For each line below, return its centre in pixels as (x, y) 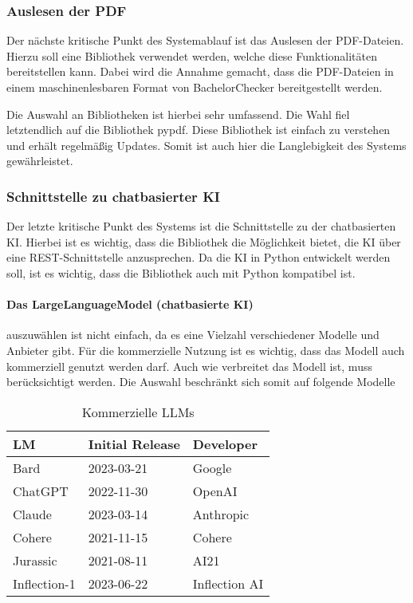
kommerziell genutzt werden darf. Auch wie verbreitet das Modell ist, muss (189, 366)
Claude (32, 514)
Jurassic (35, 560)
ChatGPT (41, 491)
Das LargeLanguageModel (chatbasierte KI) (130, 304)
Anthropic (221, 514)
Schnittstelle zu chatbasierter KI (113, 196)
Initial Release (134, 443)
